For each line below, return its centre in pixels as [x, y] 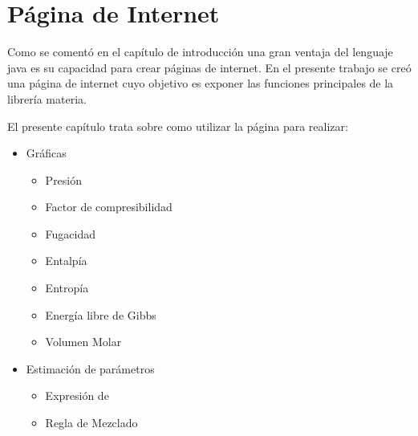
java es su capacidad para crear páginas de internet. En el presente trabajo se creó [209, 67]
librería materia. [47, 98]
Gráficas [46, 153]
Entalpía [66, 261]
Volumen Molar [83, 342]
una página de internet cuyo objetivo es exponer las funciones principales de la [201, 83]
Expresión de [77, 395]
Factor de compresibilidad [109, 207]
